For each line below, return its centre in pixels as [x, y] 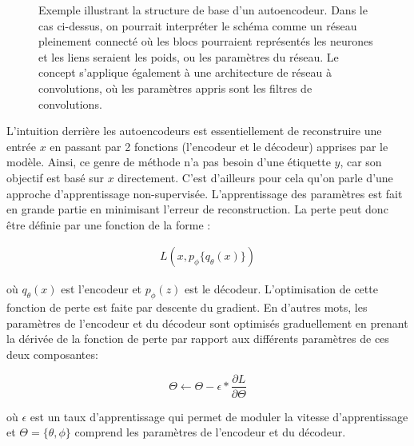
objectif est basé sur [55, 177]
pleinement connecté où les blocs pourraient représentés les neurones [206, 41]
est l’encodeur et [102, 289]
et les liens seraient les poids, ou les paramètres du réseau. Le [189, 56]
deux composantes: [52, 354]
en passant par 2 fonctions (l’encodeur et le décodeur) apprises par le [219, 146]
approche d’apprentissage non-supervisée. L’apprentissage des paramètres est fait [205, 193]
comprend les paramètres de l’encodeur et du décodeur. [210, 432]
